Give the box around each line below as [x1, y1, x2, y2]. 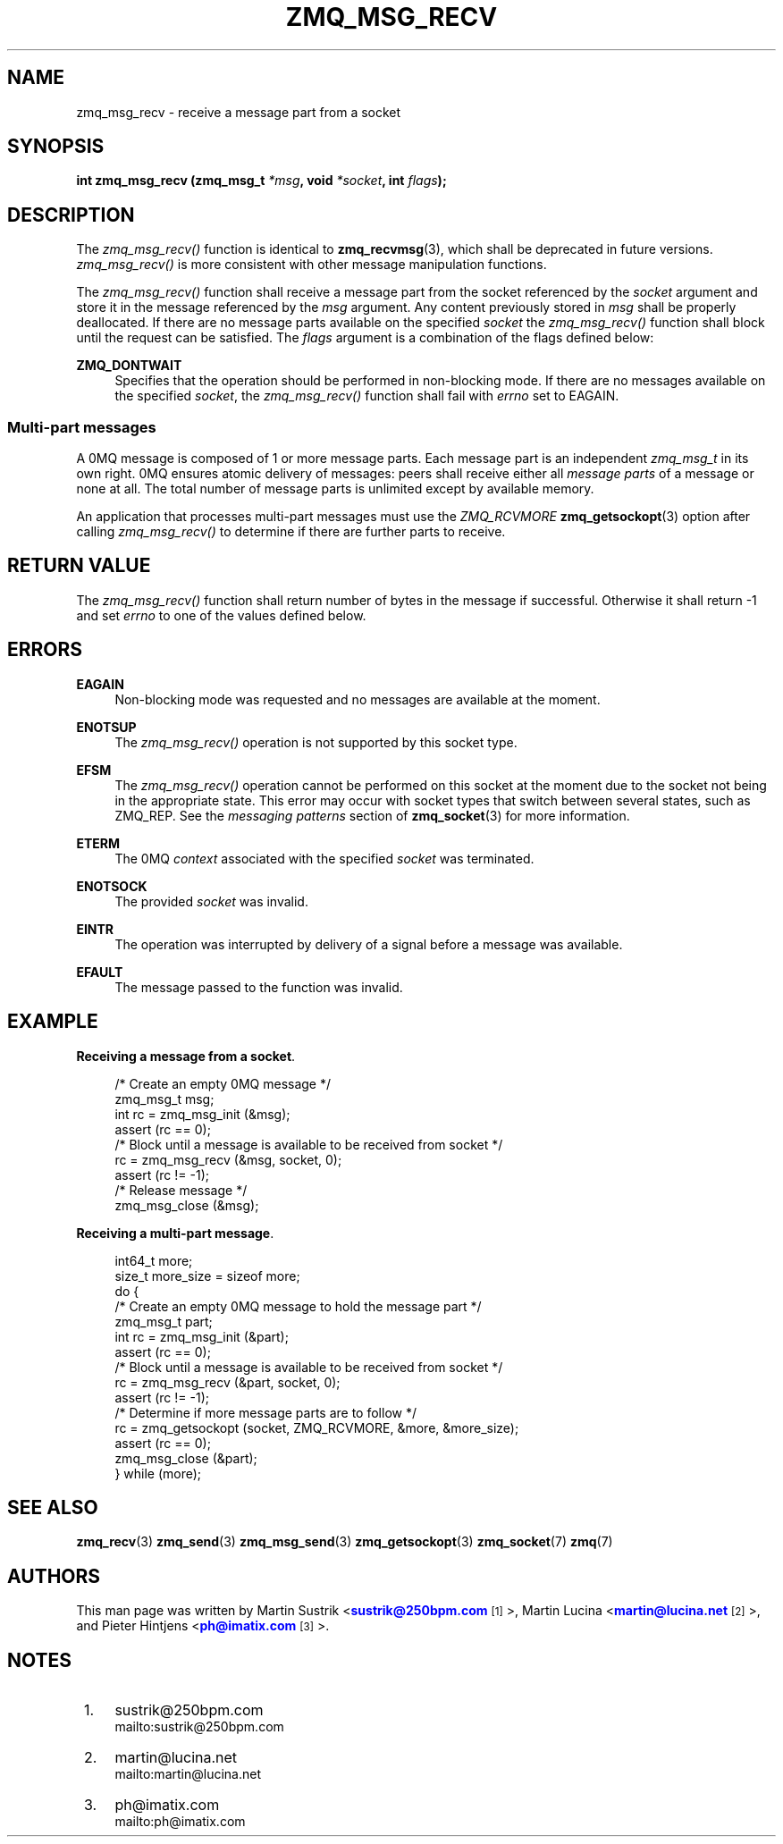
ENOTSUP [76, 719, 137, 735]
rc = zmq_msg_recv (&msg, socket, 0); [114, 1151, 342, 1167]
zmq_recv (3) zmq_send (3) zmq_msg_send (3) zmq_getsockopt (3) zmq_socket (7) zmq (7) [76, 1534, 613, 1550]
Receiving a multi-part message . [76, 1225, 274, 1241]
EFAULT [76, 964, 123, 980]
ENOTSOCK [76, 878, 147, 894]
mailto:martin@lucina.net [114, 1766, 261, 1782]
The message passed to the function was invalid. [114, 979, 403, 995]
